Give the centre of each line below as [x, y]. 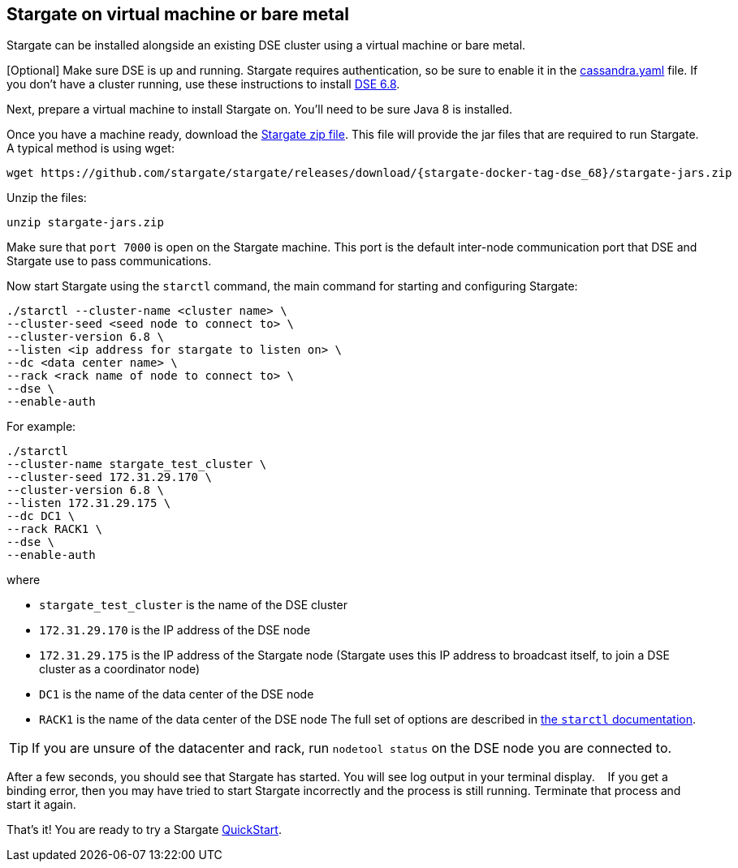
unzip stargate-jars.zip [85, 223]
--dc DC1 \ [41, 516]
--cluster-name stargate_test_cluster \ [137, 464]
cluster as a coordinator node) [120, 669]
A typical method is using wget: [91, 148]
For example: [41, 427]
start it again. [41, 805]
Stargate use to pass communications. [109, 261]
